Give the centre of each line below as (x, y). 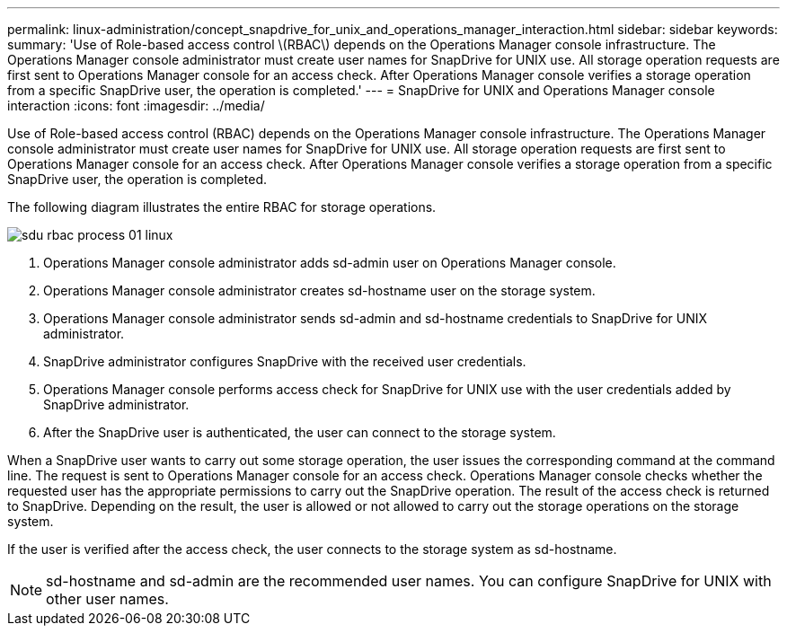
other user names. (107, 599)
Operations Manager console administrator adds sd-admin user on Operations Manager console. (330, 263)
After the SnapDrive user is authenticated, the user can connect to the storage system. (300, 432)
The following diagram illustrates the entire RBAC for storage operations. (222, 207)
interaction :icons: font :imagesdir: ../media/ (136, 105)
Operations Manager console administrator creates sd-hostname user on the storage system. (319, 290)
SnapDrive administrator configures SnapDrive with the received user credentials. (285, 361)
